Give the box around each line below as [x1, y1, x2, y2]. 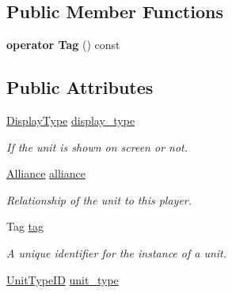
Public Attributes [6, 75, 154, 100]
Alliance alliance [6, 165, 86, 182]
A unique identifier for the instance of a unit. [6, 244, 227, 261]
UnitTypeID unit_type [6, 271, 119, 287]
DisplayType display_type [6, 112, 135, 128]
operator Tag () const [6, 36, 120, 53]
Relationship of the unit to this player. [6, 191, 192, 208]
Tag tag [6, 218, 44, 235]
